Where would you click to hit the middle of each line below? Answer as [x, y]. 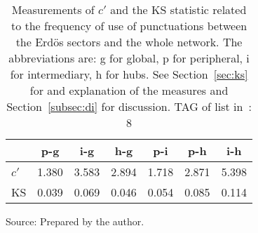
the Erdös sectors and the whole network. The [129, 42]
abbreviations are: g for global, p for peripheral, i [129, 58]
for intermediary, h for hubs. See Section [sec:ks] [129, 74]
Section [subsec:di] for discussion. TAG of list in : [129, 106]
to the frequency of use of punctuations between [129, 26]
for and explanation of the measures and [129, 90]
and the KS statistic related [178, 9]
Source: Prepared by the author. [75, 221]
